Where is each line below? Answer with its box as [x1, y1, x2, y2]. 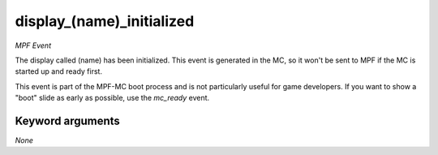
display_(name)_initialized [15, 12, 195, 30]
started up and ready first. [15, 67, 103, 76]
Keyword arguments [15, 114, 121, 127]
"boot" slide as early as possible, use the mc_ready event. [15, 93, 210, 103]
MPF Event [15, 41, 52, 50]
